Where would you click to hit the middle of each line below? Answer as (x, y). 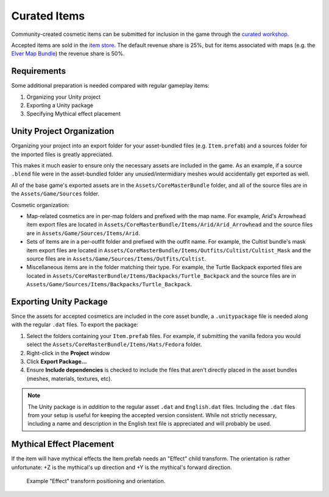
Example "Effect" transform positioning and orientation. (96, 481)
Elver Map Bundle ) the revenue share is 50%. (68, 54)
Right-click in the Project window (68, 353)
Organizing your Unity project (64, 97)
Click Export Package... (57, 362)
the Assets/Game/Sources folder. (55, 194)
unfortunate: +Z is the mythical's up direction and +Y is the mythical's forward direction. (122, 467)
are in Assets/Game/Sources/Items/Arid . (83, 233)
